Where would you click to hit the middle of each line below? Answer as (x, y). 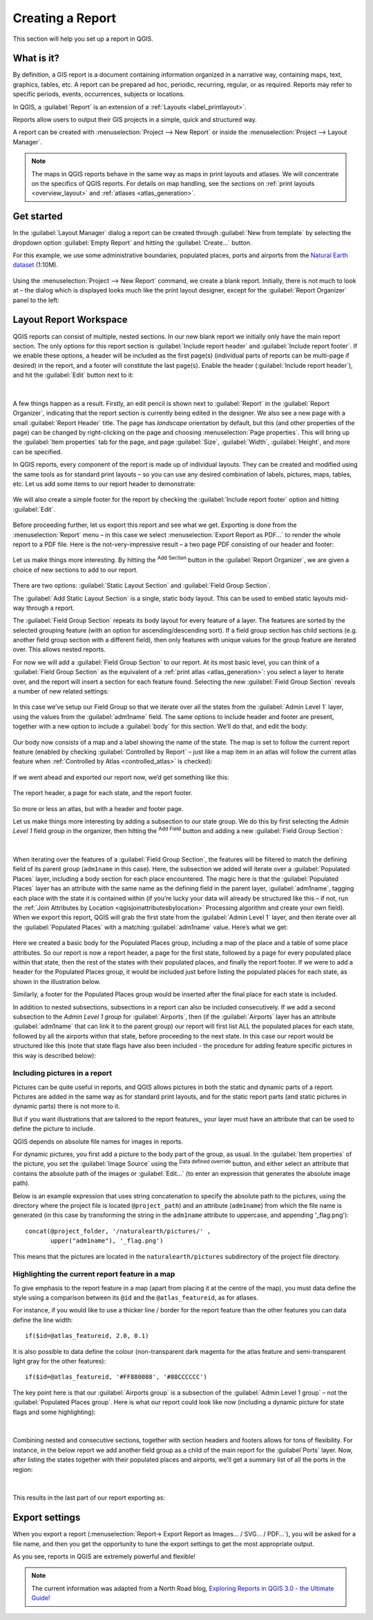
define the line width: (43, 1320)
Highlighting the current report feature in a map (94, 1274)
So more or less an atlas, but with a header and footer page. (98, 808)
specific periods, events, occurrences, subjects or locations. (99, 94)
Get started (38, 217)
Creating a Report (65, 18)
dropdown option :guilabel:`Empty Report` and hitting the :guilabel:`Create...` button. (132, 243)
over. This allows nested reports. (59, 649)
